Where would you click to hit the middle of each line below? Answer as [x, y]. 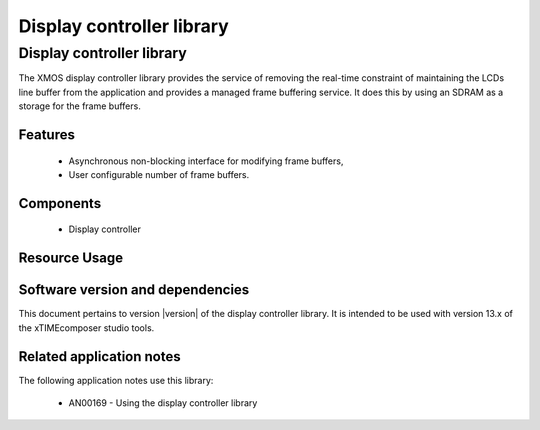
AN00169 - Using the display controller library [163, 402]
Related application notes [99, 356]
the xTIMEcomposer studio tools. [86, 327]
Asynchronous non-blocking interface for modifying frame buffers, [206, 161]
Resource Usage [71, 258]
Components [60, 203]
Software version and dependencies [134, 290]
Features [46, 134]
